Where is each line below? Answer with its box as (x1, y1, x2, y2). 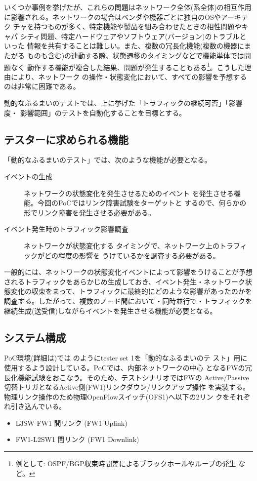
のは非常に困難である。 (4, 81, 80, 91)
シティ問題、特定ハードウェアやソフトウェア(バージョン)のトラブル (20, 31, 240, 41)
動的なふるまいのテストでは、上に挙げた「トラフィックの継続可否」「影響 (4, 98, 243, 108)
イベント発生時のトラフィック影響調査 (4, 224, 128, 234)
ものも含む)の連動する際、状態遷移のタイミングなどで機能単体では (27, 50, 244, 60)
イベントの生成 (4, 171, 52, 181)
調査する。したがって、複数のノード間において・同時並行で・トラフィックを (4, 295, 252, 306)
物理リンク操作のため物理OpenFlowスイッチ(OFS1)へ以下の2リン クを (4, 391, 230, 401)
